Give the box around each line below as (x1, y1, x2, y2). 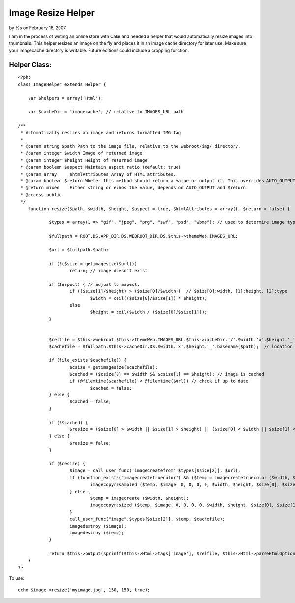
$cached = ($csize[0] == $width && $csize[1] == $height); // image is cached (69, 371, 264, 377)
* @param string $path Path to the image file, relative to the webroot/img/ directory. (20, 143, 241, 149)
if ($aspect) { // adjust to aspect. (49, 282, 140, 287)
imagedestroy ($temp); (69, 530, 124, 535)
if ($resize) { (49, 461, 86, 466)
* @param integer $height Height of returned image (20, 157, 147, 163)
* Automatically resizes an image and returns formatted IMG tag (20, 130, 181, 136)
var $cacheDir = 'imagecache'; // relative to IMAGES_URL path (28, 109, 184, 115)
